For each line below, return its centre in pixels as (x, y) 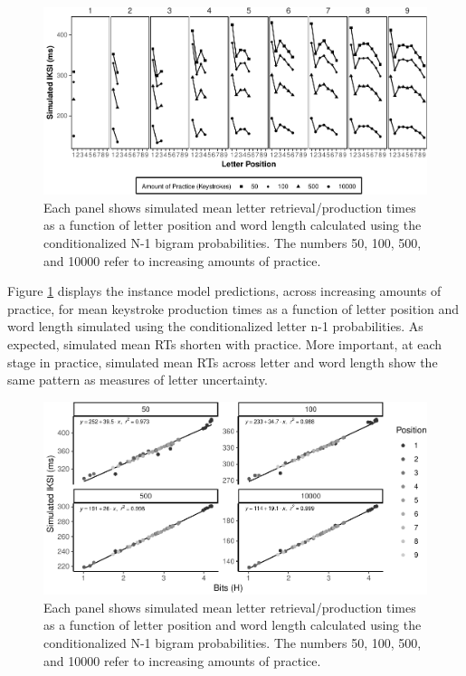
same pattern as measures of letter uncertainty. (138, 380)
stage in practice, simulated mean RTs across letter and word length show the (223, 362)
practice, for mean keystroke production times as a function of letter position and (233, 308)
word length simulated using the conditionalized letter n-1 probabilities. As (215, 326)
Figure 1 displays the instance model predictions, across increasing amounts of (224, 291)
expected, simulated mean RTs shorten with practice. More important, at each (225, 343)
